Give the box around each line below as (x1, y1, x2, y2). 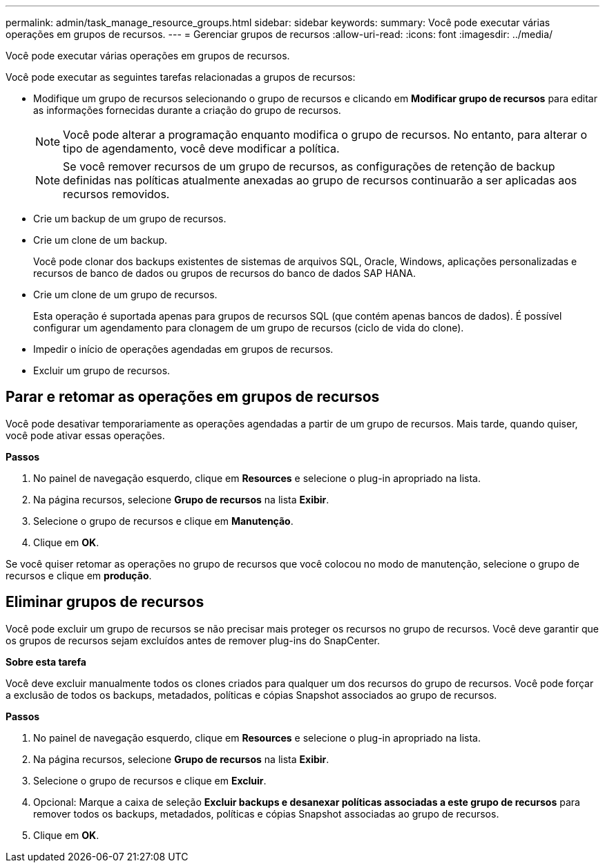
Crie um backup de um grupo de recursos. (33, 213, 227, 224)
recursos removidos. (63, 187, 170, 201)
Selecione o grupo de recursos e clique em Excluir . (33, 774, 267, 787)
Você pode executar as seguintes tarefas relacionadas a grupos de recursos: (6, 71, 356, 83)
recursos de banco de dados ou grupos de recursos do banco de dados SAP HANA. (33, 267, 416, 279)
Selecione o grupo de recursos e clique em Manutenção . (33, 514, 294, 527)
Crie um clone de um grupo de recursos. (33, 289, 218, 300)
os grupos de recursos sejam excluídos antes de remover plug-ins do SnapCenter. (6, 634, 381, 646)
